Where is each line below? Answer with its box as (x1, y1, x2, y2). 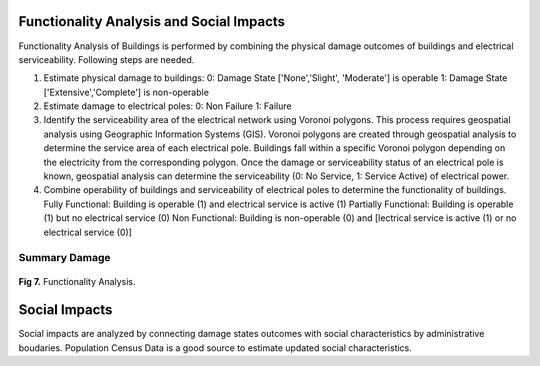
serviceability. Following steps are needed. (18, 53, 195, 65)
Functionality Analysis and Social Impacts (18, 13, 285, 30)
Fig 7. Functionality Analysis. (18, 275, 136, 287)
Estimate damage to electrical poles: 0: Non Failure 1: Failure (43, 100, 292, 112)
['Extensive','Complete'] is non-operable (43, 86, 210, 98)
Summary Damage (18, 251, 111, 265)
